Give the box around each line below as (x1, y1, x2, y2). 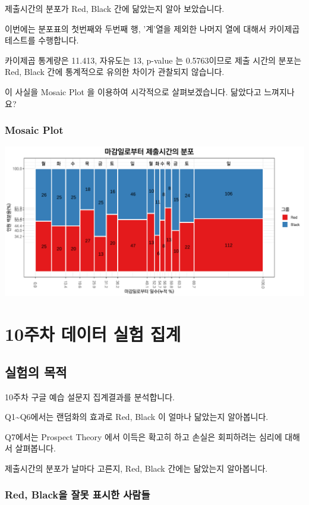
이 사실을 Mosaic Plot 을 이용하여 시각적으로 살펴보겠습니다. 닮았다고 (5, 85, 261, 98)
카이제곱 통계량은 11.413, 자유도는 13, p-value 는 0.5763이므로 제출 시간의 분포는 (5, 54, 302, 66)
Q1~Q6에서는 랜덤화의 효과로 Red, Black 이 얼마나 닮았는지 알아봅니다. (5, 410, 269, 423)
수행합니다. (38, 34, 79, 46)
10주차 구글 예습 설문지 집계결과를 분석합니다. (5, 390, 175, 403)
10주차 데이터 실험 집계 (5, 322, 181, 346)
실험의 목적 (5, 362, 67, 381)
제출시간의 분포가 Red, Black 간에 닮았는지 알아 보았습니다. (5, 2, 225, 14)
